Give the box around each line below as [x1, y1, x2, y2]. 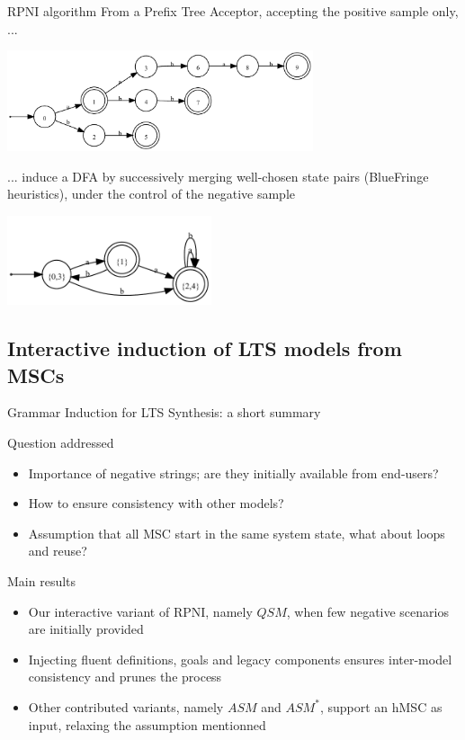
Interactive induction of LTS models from [7, 334, 402, 362]
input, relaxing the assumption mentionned [28, 715, 266, 734]
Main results [7, 572, 76, 591]
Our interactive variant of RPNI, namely [28, 602, 253, 620]
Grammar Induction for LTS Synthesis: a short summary [7, 403, 321, 422]
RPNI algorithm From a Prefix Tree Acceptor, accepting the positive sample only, [7, 2, 459, 20]
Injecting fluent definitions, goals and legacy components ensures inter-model [28, 649, 452, 668]
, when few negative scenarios [286, 602, 449, 620]
